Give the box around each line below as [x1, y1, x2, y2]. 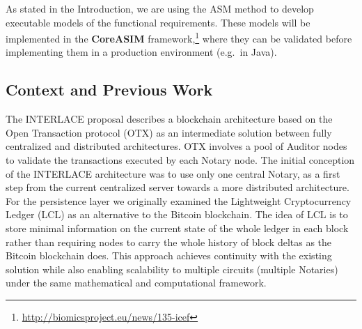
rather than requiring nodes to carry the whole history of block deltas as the [6, 234, 332, 249]
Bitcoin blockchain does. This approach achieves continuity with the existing [6, 248, 332, 263]
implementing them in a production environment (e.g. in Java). [6, 45, 277, 59]
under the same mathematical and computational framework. [6, 275, 267, 290]
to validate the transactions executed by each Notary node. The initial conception [6, 153, 355, 167]
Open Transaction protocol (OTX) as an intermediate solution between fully [6, 125, 332, 139]
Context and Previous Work [6, 79, 213, 100]
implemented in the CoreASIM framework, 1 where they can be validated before [6, 29, 352, 45]
